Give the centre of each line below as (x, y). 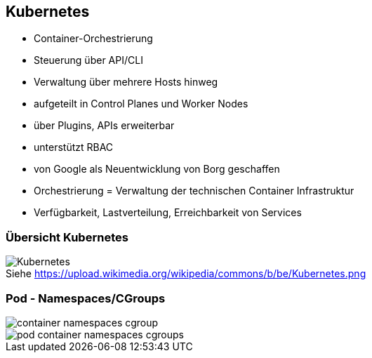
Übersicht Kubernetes (67, 237)
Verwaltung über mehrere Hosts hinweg (126, 82)
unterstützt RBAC (74, 147)
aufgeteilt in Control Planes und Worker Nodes (141, 104)
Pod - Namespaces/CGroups (86, 298)
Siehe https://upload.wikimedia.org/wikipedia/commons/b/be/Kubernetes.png (186, 274)
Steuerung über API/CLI (88, 60)
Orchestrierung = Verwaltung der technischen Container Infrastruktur (194, 191)
